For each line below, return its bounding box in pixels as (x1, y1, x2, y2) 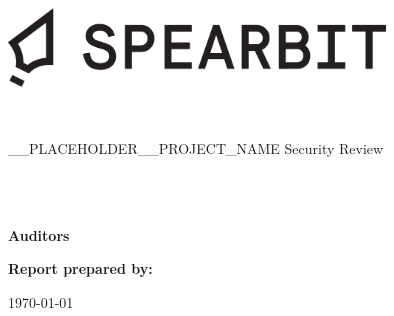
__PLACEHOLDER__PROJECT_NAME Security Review (8, 137, 384, 158)
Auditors (8, 224, 70, 245)
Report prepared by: (8, 258, 153, 279)
